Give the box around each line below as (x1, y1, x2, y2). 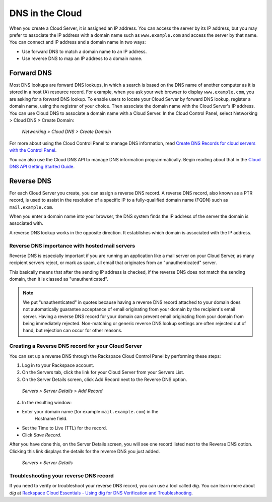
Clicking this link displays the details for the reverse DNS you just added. (9, 448, 160, 454)
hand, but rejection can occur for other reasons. (23, 328, 123, 334)
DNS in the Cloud (9, 8, 82, 19)
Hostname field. (34, 416, 67, 422)
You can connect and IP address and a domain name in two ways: (9, 39, 146, 45)
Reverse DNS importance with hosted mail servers (9, 242, 135, 249)
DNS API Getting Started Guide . (9, 163, 75, 169)
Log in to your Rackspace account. (22, 362, 94, 368)
